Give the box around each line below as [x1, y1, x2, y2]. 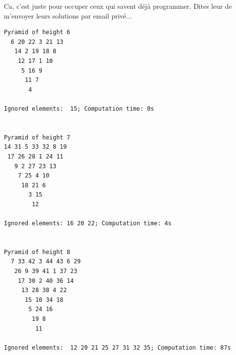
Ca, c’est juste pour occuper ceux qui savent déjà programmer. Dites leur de [4, 1, 232, 11]
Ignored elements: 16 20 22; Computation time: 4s [4, 220, 172, 227]
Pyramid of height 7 [4, 134, 71, 141]
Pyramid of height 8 [4, 248, 71, 256]
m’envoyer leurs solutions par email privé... [4, 10, 132, 20]
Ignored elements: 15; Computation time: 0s [4, 105, 154, 112]
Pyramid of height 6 [4, 29, 71, 36]
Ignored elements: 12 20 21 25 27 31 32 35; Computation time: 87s [4, 344, 231, 351]
